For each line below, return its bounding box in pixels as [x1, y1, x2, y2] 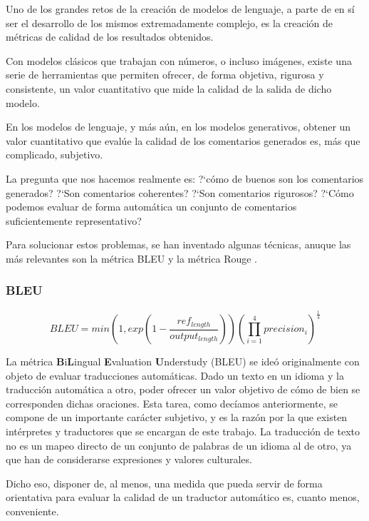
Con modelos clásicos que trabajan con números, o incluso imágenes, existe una [6, 53, 352, 68]
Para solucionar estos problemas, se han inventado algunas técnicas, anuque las [6, 237, 351, 252]
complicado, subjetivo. [6, 147, 103, 162]
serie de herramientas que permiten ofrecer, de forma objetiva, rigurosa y [6, 67, 324, 82]
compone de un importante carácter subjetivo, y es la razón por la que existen [6, 410, 348, 425]
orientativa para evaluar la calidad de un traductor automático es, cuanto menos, [6, 490, 360, 505]
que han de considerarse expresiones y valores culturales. [6, 452, 252, 467]
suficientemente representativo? [6, 213, 142, 228]
